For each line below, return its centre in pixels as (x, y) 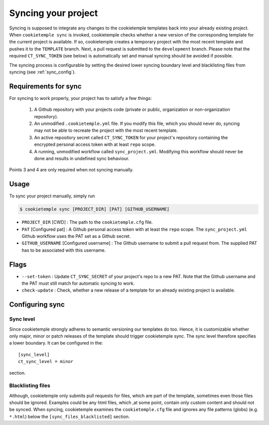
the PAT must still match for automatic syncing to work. (78, 283)
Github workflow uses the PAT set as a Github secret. (76, 236)
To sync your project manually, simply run (52, 196)
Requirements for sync (45, 86)
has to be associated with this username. (64, 250)
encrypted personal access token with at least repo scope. (95, 144)
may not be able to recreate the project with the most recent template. (106, 130)
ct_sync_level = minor (46, 362)
